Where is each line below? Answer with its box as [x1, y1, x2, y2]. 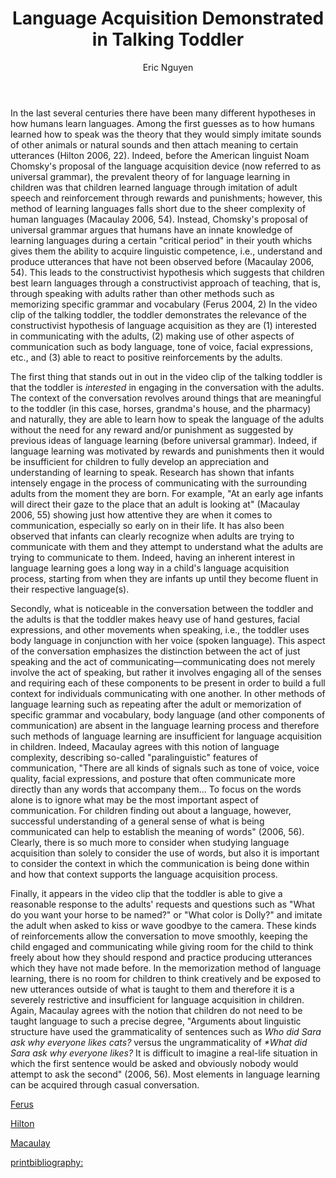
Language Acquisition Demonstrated [11, 7, 325, 30]
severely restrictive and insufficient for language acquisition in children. [10, 993, 305, 1006]
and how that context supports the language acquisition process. [10, 868, 278, 880]
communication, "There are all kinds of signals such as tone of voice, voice [10, 762, 320, 774]
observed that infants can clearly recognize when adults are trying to [10, 530, 295, 542]
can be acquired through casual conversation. [10, 1078, 200, 1091]
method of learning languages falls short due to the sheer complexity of [10, 202, 307, 214]
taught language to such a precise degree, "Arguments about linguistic [10, 1015, 302, 1027]
